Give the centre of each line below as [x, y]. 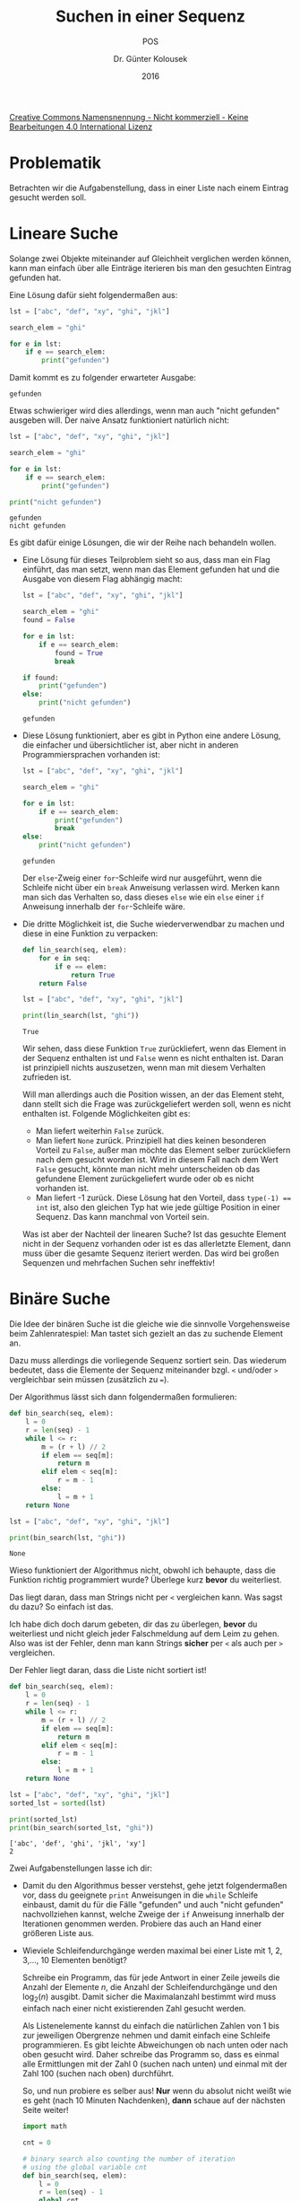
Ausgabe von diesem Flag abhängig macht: [102, 579]
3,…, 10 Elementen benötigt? [74, 1960]
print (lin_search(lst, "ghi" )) [81, 1016]
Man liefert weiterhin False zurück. [99, 1131]
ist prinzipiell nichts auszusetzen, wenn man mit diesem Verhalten [144, 1068]
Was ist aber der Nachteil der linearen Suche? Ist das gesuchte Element [154, 1234]
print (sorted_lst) [43, 1820]
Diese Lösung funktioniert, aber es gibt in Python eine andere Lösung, [151, 736]
